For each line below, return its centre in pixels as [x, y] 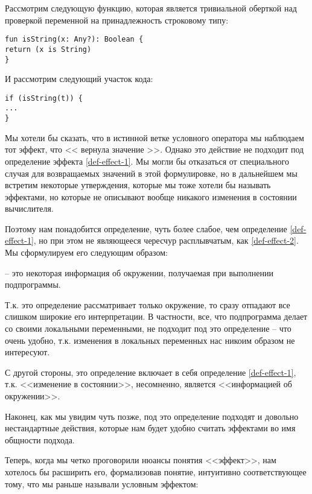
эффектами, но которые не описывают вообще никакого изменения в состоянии [151, 196]
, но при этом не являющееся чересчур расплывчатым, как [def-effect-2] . [166, 240]
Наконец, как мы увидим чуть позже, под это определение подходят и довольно [152, 416]
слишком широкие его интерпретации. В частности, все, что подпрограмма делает [156, 316]
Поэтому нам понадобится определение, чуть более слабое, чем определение [146, 228]
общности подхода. [40, 439]
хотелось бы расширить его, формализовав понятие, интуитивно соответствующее [156, 471]
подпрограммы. [33, 284]
